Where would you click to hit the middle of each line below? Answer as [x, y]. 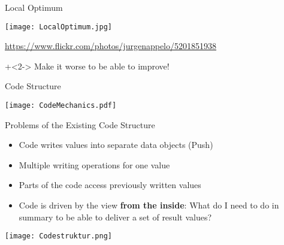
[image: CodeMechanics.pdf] [61, 106]
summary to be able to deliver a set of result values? [115, 217]
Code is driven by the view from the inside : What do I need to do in [149, 205]
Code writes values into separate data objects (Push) [116, 145]
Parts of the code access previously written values [110, 185]
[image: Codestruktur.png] [58, 236]
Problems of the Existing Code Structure [80, 124]
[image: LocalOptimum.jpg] [58, 27]
